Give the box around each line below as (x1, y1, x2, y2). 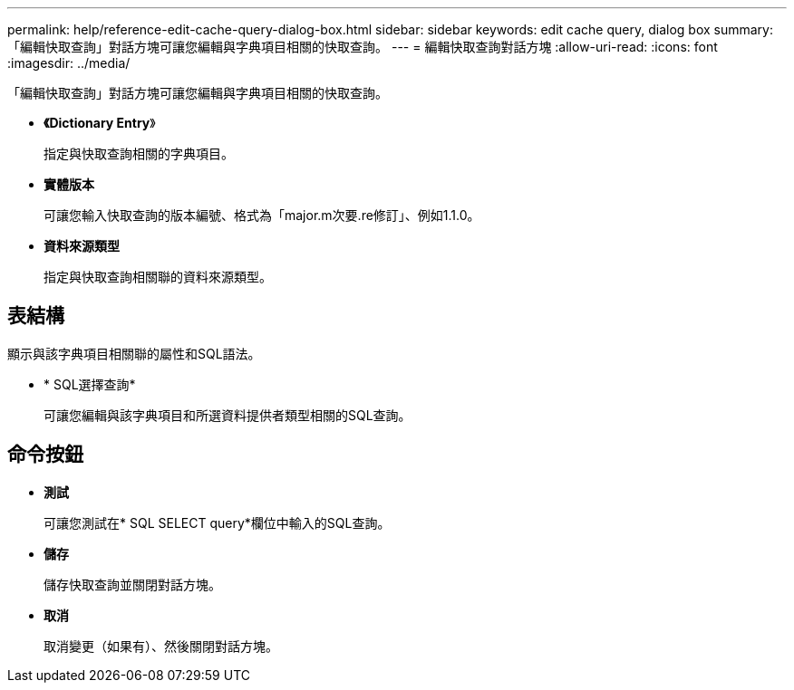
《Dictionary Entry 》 (44, 115, 156, 130)
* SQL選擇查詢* (44, 376, 136, 392)
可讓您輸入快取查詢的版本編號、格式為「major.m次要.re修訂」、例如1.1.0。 (44, 207, 480, 223)
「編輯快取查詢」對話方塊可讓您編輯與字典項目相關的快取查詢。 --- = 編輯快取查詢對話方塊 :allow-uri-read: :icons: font (7, 39, 718, 54)
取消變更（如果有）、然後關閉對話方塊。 (44, 637, 278, 654)
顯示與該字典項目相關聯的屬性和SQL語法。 (7, 345, 261, 361)
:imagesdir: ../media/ (7, 55, 131, 71)
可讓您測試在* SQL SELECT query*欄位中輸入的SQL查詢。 (44, 514, 391, 531)
